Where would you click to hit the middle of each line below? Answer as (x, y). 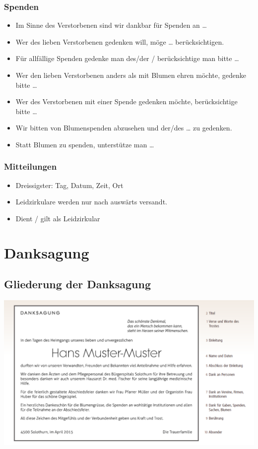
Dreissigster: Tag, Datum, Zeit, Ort (69, 185)
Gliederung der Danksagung (78, 284)
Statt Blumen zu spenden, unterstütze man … (85, 144)
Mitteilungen (31, 166)
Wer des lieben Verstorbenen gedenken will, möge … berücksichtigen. (120, 41)
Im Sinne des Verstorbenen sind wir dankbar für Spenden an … (111, 25)
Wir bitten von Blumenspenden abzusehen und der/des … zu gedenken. (124, 128)
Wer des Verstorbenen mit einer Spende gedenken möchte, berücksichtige (127, 101)
